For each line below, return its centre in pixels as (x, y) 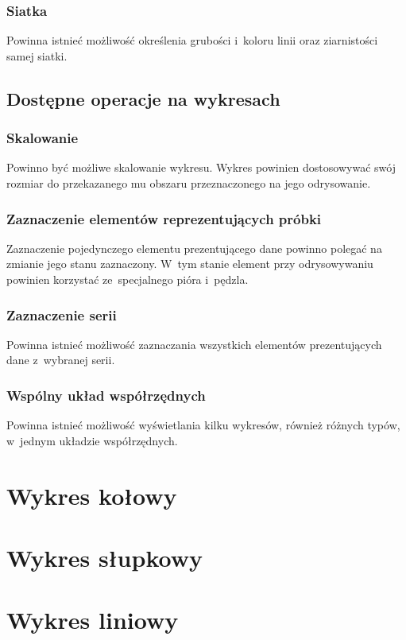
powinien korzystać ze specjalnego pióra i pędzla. (128, 279)
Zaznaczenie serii (62, 314)
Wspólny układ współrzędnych (106, 395)
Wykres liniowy (93, 620)
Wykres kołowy (92, 495)
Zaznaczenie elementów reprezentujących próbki (164, 218)
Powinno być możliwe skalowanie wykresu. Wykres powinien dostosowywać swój (201, 167)
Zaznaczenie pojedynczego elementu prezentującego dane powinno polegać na (194, 248)
